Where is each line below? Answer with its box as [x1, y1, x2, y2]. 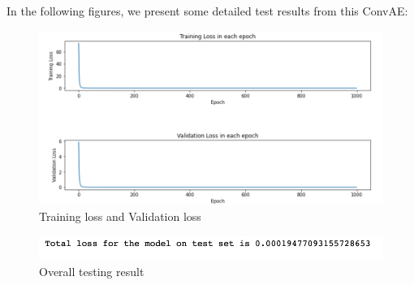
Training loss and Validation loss [39, 207, 201, 224]
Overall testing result [39, 263, 144, 280]
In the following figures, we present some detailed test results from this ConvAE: [6, 2, 408, 19]
